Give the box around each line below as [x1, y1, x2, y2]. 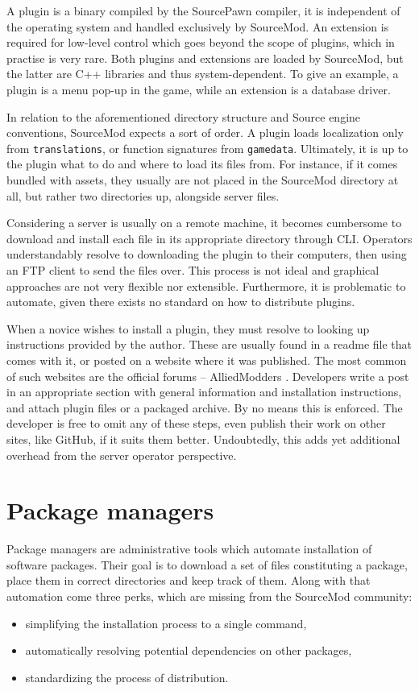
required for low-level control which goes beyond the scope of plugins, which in [6, 34, 395, 51]
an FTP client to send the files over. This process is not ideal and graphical [6, 261, 380, 278]
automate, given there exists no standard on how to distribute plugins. [6, 293, 355, 310]
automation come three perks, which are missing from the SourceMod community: [6, 588, 413, 604]
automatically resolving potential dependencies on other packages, [25, 642, 352, 659]
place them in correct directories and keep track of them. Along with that [6, 572, 371, 589]
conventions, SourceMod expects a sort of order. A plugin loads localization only [6, 124, 404, 141]
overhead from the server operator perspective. [6, 446, 237, 463]
